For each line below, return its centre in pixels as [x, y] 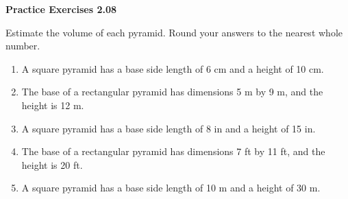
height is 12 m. [53, 105]
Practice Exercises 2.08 [61, 9]
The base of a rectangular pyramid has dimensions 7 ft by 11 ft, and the [173, 151]
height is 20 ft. [52, 164]
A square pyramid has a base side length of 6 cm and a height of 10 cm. [173, 68]
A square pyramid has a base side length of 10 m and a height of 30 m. [171, 188]
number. [23, 46]
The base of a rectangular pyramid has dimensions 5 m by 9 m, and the [172, 92]
